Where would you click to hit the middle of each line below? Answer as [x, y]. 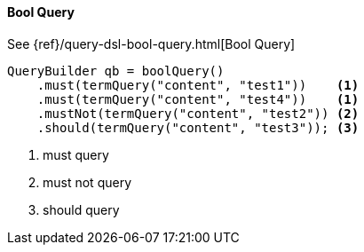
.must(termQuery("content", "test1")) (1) [198, 85]
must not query [87, 182]
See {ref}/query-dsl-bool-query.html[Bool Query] [151, 43]
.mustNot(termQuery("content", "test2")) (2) [198, 113]
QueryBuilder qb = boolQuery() [116, 71]
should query [81, 209]
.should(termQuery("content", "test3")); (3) [198, 127]
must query [76, 154]
